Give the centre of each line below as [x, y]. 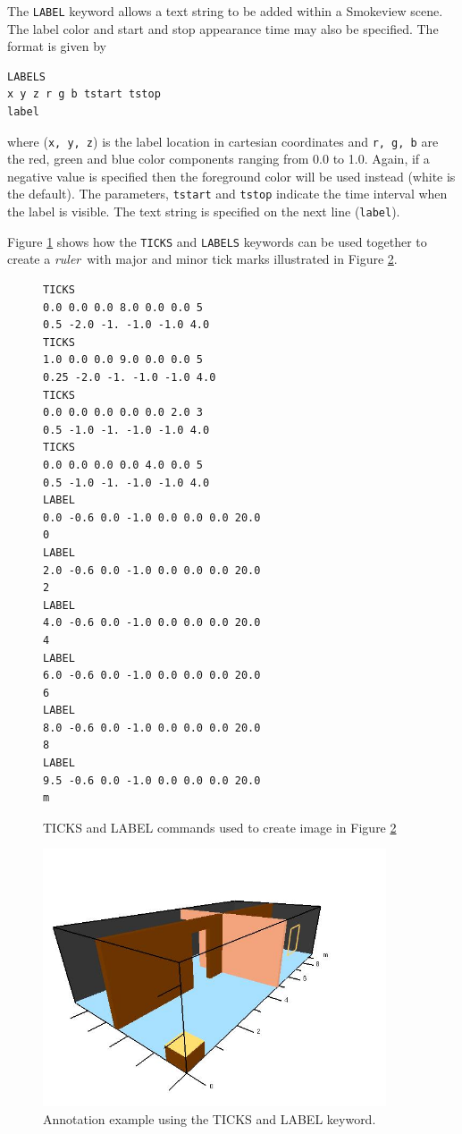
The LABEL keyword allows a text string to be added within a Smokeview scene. [225, 11]
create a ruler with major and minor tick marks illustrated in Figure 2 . [202, 259]
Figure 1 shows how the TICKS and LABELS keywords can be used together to [217, 241]
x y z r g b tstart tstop [84, 94]
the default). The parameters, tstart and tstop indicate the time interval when [227, 194]
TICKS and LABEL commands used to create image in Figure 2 [220, 827]
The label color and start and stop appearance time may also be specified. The [223, 28]
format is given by [57, 46]
